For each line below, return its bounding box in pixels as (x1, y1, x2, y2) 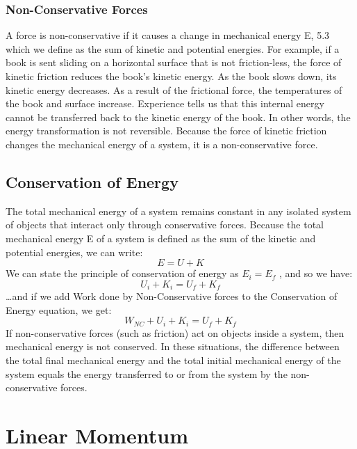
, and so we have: (279, 266, 353, 281)
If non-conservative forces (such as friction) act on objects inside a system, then (6, 325, 344, 340)
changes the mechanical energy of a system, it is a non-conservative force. (6, 136, 318, 151)
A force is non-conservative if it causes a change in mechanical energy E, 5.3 (6, 28, 330, 42)
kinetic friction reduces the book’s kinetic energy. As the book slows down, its (6, 69, 337, 83)
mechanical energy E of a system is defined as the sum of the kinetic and (6, 230, 316, 245)
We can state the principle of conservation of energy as (6, 266, 239, 281)
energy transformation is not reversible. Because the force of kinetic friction (6, 123, 327, 138)
